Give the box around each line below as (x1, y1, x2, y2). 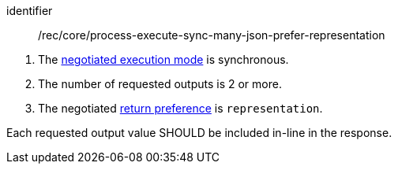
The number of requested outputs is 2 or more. (38, 77, 282, 91)
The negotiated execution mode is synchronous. (38, 53, 289, 66)
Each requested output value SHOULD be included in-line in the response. (6, 126, 392, 139)
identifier (6, 4, 53, 17)
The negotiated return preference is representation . (38, 102, 323, 115)
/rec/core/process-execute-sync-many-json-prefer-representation (38, 28, 385, 42)
